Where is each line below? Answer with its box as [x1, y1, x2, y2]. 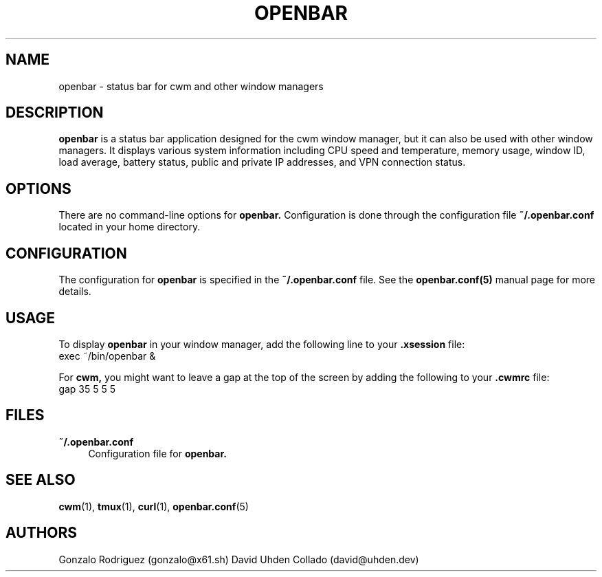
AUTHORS [5, 524, 78, 542]
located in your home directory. [58, 221, 201, 233]
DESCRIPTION [5, 104, 104, 122]
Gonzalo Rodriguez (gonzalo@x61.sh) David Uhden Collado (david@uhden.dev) [58, 553, 419, 565]
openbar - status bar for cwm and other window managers [58, 80, 324, 92]
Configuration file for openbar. [88, 447, 227, 459]
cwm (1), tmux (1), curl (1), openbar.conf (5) [58, 500, 249, 512]
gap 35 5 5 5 [58, 382, 116, 395]
